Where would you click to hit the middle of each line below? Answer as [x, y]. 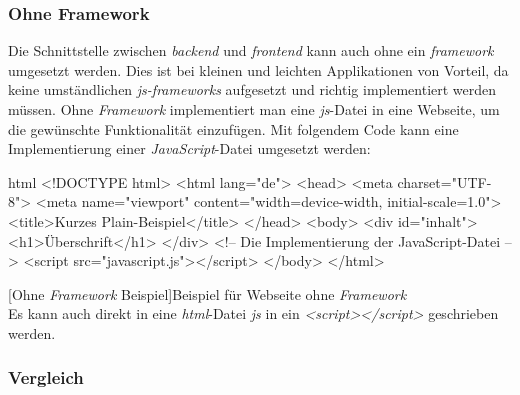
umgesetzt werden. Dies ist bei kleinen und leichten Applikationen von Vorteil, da [258, 69]
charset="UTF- [444, 181]
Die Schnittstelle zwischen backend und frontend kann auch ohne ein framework [251, 50]
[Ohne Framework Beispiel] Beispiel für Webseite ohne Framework [207, 293]
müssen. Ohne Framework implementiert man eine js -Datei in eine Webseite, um [254, 109]
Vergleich [46, 377]
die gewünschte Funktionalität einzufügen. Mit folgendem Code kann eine [233, 128]
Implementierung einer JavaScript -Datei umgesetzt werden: [189, 148]
